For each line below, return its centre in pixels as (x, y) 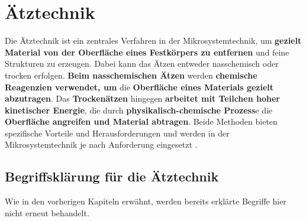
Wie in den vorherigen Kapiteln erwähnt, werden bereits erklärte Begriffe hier (146, 201)
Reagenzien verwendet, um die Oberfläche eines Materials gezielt (139, 87)
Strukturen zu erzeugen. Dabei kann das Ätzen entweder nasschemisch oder (142, 64)
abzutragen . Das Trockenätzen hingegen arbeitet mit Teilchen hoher (142, 98)
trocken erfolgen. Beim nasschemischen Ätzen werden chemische (131, 75)
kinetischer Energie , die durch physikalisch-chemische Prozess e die (139, 110)
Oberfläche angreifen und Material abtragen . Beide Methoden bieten (141, 121)
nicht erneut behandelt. (47, 212)
